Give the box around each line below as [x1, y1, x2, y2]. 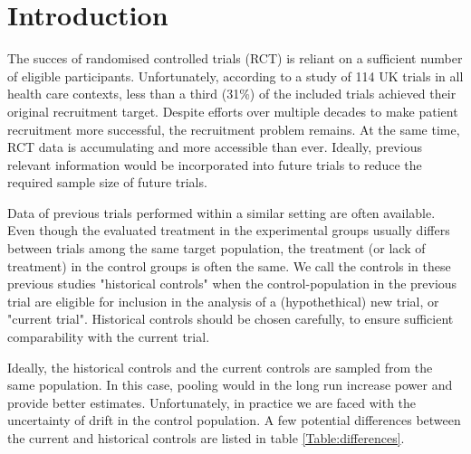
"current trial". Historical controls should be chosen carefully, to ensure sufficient [7, 309, 454, 328]
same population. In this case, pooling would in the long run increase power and [7, 375, 453, 394]
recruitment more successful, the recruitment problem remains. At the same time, [7, 119, 460, 138]
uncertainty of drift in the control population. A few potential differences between [7, 411, 461, 430]
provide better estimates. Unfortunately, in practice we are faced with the [7, 393, 417, 411]
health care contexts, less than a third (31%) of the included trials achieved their [7, 84, 457, 103]
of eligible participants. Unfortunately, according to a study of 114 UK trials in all [7, 66, 464, 85]
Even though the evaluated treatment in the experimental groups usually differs [7, 221, 450, 240]
